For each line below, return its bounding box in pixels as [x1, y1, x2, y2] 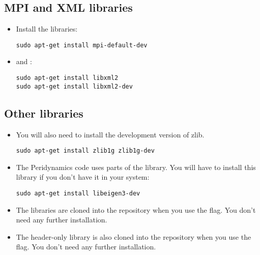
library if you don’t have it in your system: [16, 172, 150, 182]
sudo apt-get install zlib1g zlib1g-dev [16, 147, 155, 155]
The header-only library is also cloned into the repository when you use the [16, 231, 251, 242]
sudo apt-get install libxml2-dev [16, 82, 133, 90]
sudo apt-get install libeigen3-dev [16, 190, 140, 197]
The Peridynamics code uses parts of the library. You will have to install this [16, 161, 256, 172]
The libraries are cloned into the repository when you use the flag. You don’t [16, 204, 256, 215]
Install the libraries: [16, 23, 78, 34]
